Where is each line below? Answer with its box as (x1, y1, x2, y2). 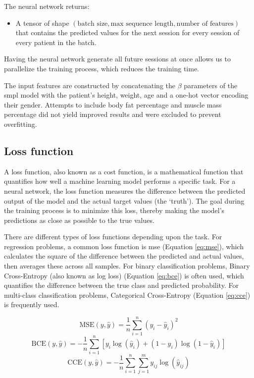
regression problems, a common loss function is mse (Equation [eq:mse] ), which (4, 241, 244, 251)
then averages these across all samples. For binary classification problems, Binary (4, 261, 250, 271)
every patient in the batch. (15, 37, 97, 47)
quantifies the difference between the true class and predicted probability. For (4, 280, 239, 290)
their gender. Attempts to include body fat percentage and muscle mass (4, 99, 222, 109)
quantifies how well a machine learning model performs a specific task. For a (4, 176, 236, 186)
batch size (77, 20, 108, 27)
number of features (176, 20, 234, 27)
